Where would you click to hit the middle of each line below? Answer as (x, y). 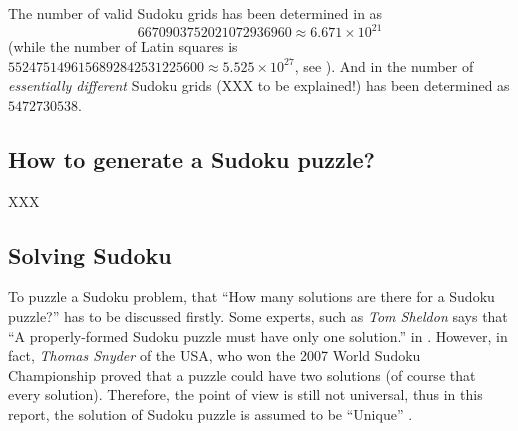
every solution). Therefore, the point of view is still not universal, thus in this (245, 394)
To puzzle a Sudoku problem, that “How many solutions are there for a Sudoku (251, 296)
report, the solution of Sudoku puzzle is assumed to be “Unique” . (210, 414)
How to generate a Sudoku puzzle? (191, 158)
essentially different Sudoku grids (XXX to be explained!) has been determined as (259, 85)
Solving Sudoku (90, 254)
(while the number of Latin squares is (123, 46)
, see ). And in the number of (384, 65)
